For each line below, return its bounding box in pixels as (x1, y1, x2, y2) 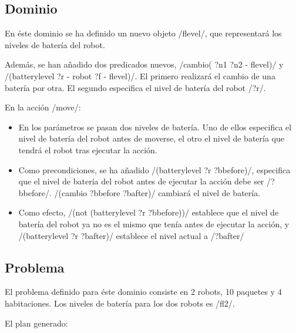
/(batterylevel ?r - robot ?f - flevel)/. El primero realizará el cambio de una (5, 69, 275, 82)
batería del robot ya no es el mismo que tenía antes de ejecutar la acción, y (18, 217, 290, 230)
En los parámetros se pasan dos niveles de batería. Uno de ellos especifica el (18, 120, 292, 133)
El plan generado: (5, 317, 68, 329)
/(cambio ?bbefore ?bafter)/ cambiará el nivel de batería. (54, 186, 261, 199)
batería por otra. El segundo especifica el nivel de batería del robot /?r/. (5, 81, 266, 93)
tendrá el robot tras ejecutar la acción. (18, 143, 157, 156)
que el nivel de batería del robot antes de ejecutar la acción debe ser (18, 175, 264, 187)
